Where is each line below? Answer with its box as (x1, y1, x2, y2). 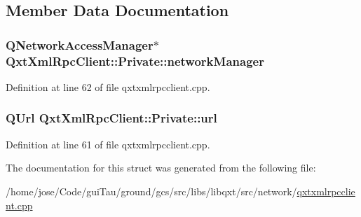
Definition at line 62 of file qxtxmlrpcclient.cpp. (6, 79, 210, 94)
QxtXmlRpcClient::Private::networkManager (6, 52, 264, 69)
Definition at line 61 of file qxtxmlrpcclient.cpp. (6, 136, 210, 151)
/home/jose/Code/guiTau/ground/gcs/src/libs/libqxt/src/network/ (6, 183, 297, 198)
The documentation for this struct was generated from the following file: (6, 160, 316, 175)
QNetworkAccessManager (6, 36, 154, 53)
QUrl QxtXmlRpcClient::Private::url (6, 109, 217, 127)
